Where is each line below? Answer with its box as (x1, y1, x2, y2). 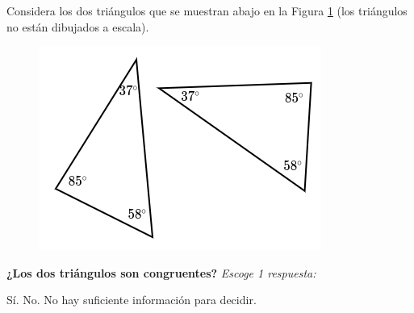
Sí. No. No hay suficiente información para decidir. (6, 291, 257, 308)
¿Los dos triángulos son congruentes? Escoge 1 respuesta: (6, 264, 316, 281)
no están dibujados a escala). (6, 18, 149, 35)
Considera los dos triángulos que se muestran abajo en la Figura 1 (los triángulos (6, 2, 408, 19)
